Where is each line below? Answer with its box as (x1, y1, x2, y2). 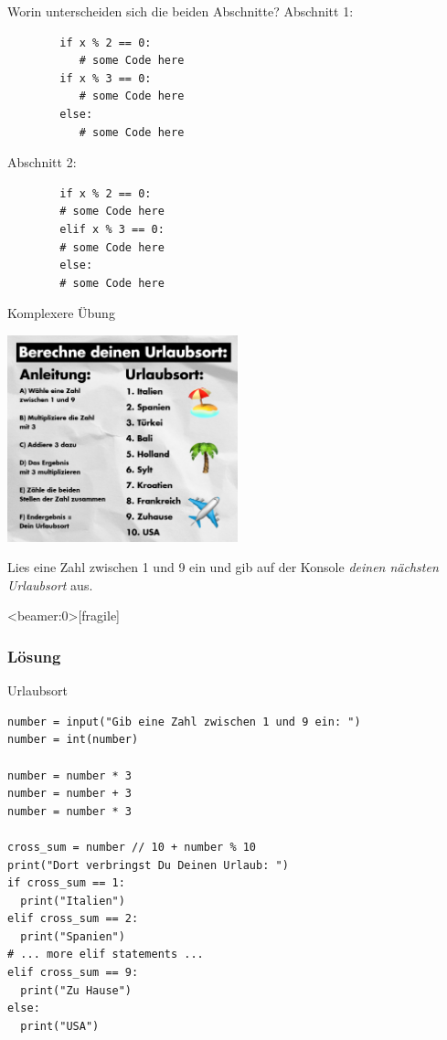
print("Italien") (20, 894, 125, 907)
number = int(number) (7, 733, 139, 747)
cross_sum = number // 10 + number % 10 (7, 840, 257, 854)
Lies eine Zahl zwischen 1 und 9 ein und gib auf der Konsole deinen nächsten (7, 557, 439, 577)
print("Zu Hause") (20, 983, 133, 997)
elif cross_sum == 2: (7, 912, 139, 926)
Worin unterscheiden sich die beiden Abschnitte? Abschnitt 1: (7, 2, 354, 20)
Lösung (7, 644, 61, 667)
